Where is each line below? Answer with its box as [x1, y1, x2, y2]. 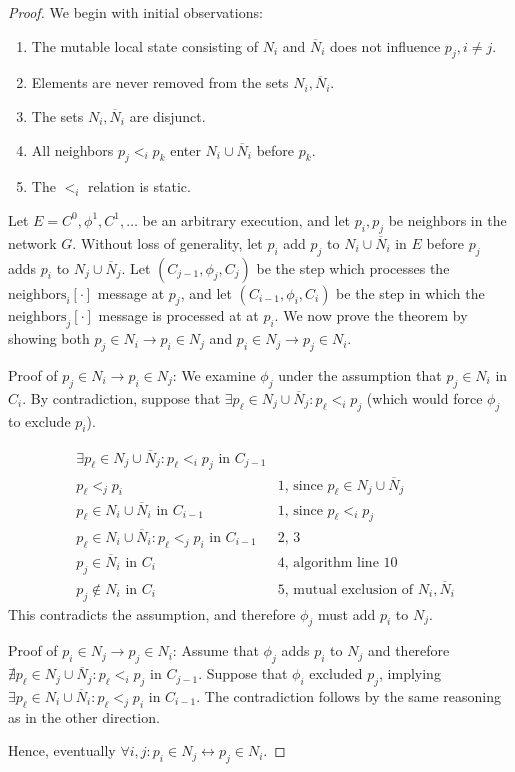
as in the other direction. [8, 706, 160, 727]
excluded [309, 663, 363, 684]
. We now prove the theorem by [274, 305, 468, 326]
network [8, 232, 57, 253]
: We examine [172, 364, 256, 385]
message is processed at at [98, 305, 259, 326]
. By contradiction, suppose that [22, 387, 221, 408]
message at [97, 282, 165, 303]
